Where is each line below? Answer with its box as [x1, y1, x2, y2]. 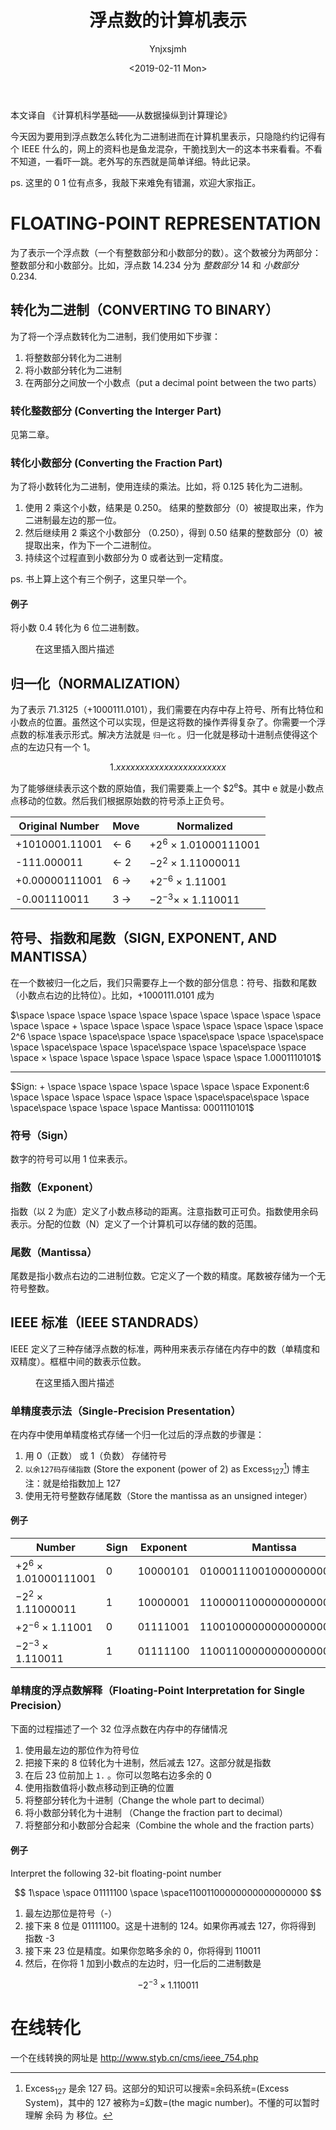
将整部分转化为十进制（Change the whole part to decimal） [24, 1794, 270, 1806]
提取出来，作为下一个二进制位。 [24, 539, 157, 551]
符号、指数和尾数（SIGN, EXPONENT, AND [10, 929, 278, 946]
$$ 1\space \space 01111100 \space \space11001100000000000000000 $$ [14, 1886, 322, 1898]
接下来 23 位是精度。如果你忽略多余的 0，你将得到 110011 [24, 1944, 262, 1956]
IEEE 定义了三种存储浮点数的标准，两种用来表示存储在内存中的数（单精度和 [10, 1342, 320, 1355]
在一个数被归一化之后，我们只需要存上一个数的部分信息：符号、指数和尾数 [10, 977, 317, 989]
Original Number [18, 819, 100, 833]
